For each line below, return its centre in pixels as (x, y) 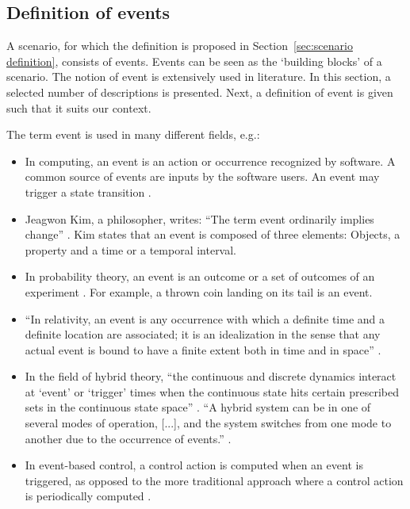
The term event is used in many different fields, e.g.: (133, 134)
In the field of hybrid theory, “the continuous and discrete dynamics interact (211, 376)
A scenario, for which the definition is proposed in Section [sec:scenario (180, 46)
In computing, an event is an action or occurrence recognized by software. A (210, 161)
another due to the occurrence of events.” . (128, 438)
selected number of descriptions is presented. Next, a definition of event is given (200, 92)
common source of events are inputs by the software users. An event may (202, 176)
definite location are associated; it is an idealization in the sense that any (203, 334)
